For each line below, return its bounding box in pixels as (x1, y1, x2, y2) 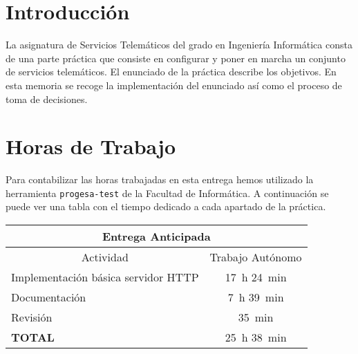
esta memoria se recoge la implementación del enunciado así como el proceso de (6, 77, 342, 92)
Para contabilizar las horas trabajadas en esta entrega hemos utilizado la (6, 172, 314, 187)
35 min (238, 309, 274, 326)
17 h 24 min (225, 269, 287, 286)
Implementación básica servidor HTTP (11, 269, 199, 286)
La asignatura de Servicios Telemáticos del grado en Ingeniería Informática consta (6, 37, 352, 52)
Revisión (11, 309, 53, 326)
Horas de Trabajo (6, 132, 176, 160)
